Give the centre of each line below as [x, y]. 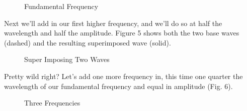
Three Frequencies [52, 103]
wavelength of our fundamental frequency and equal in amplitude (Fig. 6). [118, 86]
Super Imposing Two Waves [67, 59]
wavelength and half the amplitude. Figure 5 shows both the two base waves [122, 33]
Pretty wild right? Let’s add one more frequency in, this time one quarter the [123, 76]
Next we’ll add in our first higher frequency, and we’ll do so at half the [113, 23]
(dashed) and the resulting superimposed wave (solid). [88, 42]
